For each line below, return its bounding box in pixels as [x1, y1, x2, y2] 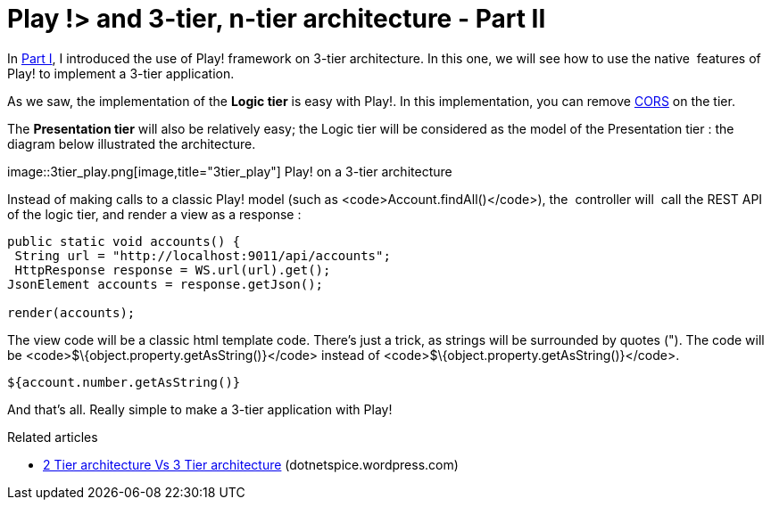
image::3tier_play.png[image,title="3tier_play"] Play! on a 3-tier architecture [7, 163, 452, 179]
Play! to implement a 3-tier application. [7, 65, 235, 81]
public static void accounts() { [7, 233, 241, 249]
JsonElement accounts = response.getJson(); [7, 276, 324, 291]
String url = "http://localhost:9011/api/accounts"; [14, 248, 391, 263]
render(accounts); [7, 305, 136, 320]
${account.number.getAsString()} [7, 374, 241, 389]
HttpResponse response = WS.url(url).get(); [14, 262, 331, 277]
